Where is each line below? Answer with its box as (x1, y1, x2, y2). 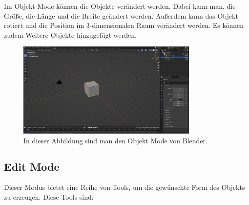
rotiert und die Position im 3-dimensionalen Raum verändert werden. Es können (4, 20, 244, 30)
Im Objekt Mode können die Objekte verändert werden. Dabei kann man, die (4, 1, 236, 11)
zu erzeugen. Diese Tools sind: (4, 191, 94, 202)
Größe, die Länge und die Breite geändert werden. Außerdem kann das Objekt (4, 10, 238, 21)
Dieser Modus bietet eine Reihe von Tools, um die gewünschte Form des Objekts (4, 182, 245, 192)
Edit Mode (4, 159, 60, 174)
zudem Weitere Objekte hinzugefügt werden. (4, 29, 137, 40)
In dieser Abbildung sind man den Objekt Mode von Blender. (23, 135, 207, 145)
